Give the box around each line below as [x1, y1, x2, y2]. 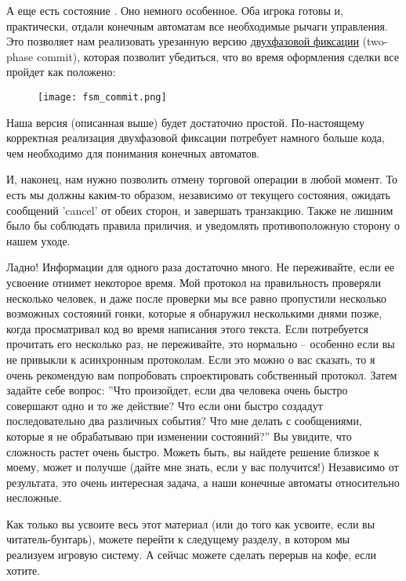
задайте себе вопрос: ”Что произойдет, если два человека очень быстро [6, 382, 348, 398]
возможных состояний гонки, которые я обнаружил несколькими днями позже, [6, 305, 382, 321]
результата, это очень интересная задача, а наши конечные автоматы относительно [6, 474, 400, 490]
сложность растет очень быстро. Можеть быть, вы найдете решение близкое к [6, 443, 379, 459]
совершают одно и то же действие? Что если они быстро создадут [6, 397, 323, 413]
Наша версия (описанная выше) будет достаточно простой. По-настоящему [6, 114, 365, 130]
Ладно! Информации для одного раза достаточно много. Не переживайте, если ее [6, 259, 394, 275]
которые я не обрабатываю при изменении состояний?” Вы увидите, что [6, 427, 352, 444]
